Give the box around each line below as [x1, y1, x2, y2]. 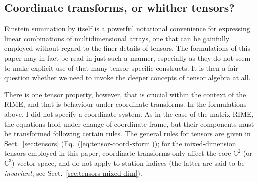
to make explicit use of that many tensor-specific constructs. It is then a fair [4, 62, 238, 73]
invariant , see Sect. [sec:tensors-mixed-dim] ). [4, 167, 142, 178]
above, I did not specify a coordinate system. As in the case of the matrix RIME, [4, 108, 254, 119]
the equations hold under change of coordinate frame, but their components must [4, 118, 254, 129]
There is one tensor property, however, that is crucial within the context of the [4, 89, 246, 99]
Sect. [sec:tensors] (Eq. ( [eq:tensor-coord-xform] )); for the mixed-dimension [4, 138, 236, 148]
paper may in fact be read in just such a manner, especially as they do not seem [4, 52, 251, 63]
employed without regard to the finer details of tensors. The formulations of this [4, 43, 250, 53]
